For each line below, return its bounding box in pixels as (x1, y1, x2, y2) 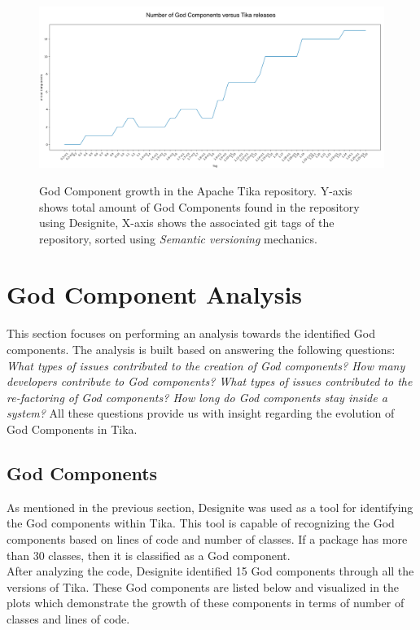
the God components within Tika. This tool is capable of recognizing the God (7, 514, 395, 532)
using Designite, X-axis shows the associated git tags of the (39, 214, 335, 231)
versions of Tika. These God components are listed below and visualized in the (7, 578, 400, 595)
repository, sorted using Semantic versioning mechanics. (39, 230, 317, 247)
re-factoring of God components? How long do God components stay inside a (7, 388, 387, 405)
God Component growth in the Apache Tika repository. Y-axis (39, 182, 352, 199)
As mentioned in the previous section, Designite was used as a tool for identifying (7, 498, 413, 515)
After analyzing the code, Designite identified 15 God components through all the (7, 562, 414, 580)
